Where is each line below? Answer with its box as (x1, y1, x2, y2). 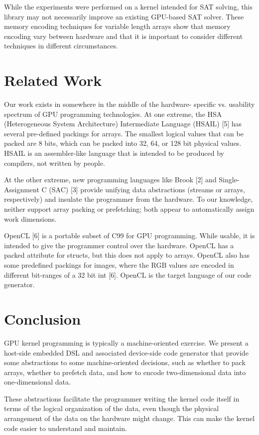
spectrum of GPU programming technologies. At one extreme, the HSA (4, 108, 222, 119)
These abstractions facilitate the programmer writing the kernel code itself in (4, 393, 240, 404)
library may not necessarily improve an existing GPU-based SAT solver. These (4, 11, 244, 21)
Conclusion (4, 308, 81, 329)
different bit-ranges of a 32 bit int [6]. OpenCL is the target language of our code (4, 269, 252, 280)
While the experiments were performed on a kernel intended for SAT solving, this (4, 1, 253, 11)
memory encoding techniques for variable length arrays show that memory (4, 21, 231, 31)
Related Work (4, 70, 102, 90)
